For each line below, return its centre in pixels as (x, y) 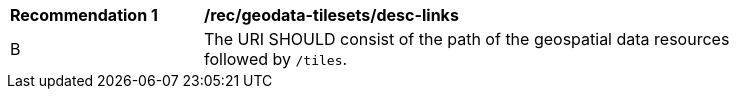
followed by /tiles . (276, 59)
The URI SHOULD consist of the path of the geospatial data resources (467, 39)
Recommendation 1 (84, 15)
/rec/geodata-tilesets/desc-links (331, 15)
